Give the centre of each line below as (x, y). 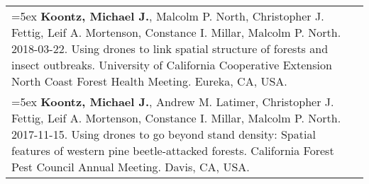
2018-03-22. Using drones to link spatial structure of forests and (170, 48)
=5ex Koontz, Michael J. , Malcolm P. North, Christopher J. (168, 16)
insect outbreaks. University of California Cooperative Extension (172, 65)
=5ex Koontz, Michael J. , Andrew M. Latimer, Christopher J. (173, 102)
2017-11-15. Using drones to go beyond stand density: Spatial (164, 134)
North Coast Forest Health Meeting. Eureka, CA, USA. (149, 81)
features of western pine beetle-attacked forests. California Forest (173, 150)
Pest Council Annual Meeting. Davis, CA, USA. (131, 167)
